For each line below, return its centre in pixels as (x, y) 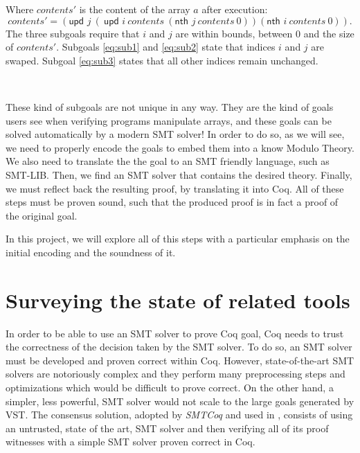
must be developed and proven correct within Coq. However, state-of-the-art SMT (180, 360)
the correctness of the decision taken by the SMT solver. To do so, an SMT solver (179, 347)
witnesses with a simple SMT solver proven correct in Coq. (130, 442)
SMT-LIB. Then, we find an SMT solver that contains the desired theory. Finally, (179, 174)
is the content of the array (135, 9)
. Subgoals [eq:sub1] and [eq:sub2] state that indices (166, 47)
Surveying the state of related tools (178, 300)
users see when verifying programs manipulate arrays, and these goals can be (169, 120)
